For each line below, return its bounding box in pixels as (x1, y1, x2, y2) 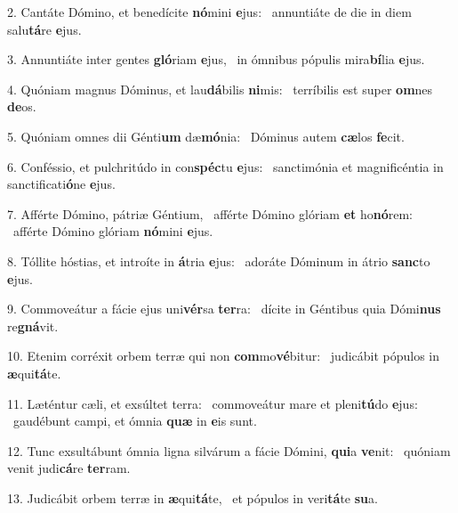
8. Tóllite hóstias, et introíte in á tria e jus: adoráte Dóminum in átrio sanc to (7, 251, 430, 270)
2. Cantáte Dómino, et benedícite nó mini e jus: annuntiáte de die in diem (7, 3, 412, 20)
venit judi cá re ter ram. (7, 459, 131, 477)
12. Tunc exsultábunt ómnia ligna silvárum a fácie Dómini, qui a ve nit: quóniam (7, 441, 451, 460)
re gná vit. (7, 316, 59, 335)
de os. (7, 97, 36, 116)
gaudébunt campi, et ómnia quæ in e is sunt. (12, 411, 257, 430)
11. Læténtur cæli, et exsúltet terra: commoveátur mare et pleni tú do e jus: (7, 394, 418, 412)
